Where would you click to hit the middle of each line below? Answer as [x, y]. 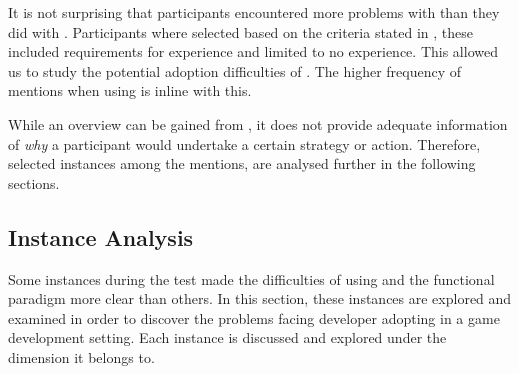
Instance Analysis [101, 236]
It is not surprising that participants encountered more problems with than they [254, 12]
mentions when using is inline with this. [130, 90]
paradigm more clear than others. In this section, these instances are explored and [260, 298]
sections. [34, 182]
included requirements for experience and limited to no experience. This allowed [253, 51]
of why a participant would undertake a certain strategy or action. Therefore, [244, 143]
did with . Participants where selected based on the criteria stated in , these [241, 31]
